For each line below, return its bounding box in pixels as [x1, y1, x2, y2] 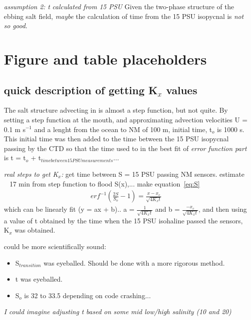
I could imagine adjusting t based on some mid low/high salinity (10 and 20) [4, 306, 232, 317]
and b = [155, 204, 180, 214]
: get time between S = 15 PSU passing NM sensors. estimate [61, 168, 245, 179]
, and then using [198, 204, 247, 214]
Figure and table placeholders [4, 49, 207, 68]
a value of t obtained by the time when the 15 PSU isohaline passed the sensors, [4, 215, 243, 225]
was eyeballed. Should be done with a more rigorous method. [43, 257, 225, 268]
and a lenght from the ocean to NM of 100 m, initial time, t [34, 124, 212, 134]
